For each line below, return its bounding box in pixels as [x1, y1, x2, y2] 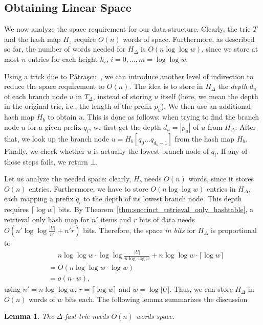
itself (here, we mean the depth [161, 90, 258, 101]
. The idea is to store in [129, 81, 203, 91]
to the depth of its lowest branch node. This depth [83, 193, 242, 204]
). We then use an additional [161, 101, 251, 111]
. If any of [216, 145, 248, 156]
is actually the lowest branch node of [94, 145, 209, 156]
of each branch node [4, 90, 67, 101]
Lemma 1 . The [4, 311, 54, 321]
